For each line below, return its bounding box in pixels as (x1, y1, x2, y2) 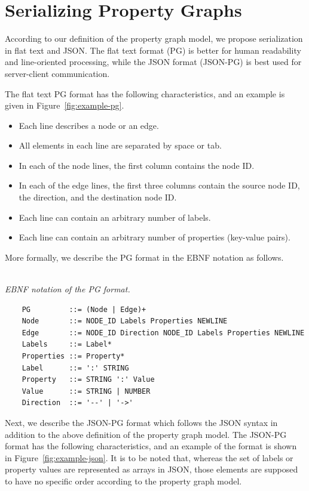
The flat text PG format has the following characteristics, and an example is (5, 87, 285, 100)
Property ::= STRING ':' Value (22, 375, 155, 384)
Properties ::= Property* (22, 352, 125, 360)
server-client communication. (5, 67, 110, 79)
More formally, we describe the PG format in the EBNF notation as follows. (5, 251, 284, 263)
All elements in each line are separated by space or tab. (19, 139, 222, 152)
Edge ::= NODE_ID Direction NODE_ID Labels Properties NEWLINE (22, 328, 305, 337)
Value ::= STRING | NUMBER (22, 387, 151, 396)
